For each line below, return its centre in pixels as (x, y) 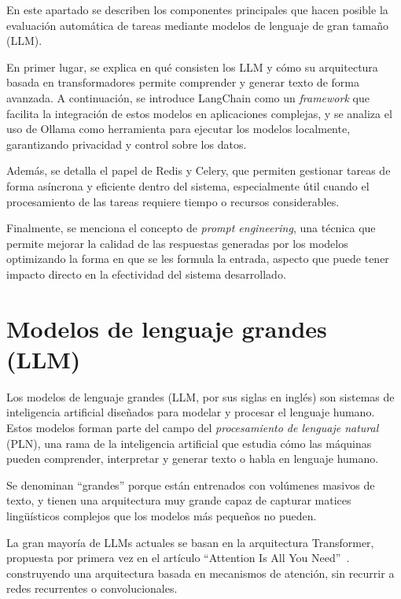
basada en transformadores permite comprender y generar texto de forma (183, 82)
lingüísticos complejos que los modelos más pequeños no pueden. (162, 515)
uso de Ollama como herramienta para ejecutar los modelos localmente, (178, 129)
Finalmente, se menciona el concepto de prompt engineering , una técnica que (191, 228)
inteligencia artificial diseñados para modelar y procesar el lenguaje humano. (191, 412)
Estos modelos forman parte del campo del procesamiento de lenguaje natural (193, 427)
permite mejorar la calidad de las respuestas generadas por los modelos (177, 243)
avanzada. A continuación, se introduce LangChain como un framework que (188, 97)
